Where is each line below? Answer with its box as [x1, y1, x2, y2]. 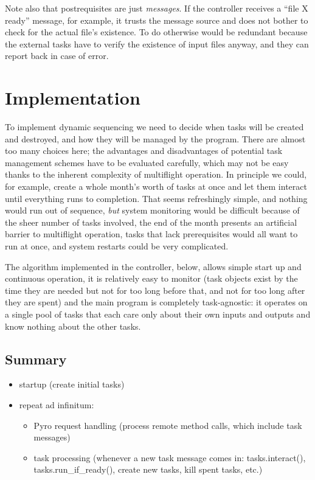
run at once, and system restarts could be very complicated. [5, 240, 229, 252]
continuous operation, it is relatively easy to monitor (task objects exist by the [5, 272, 298, 285]
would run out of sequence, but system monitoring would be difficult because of [5, 204, 300, 217]
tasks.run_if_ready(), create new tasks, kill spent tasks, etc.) [33, 463, 263, 476]
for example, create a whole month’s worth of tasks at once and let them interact [5, 180, 307, 193]
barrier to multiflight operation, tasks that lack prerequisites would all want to [5, 228, 298, 240]
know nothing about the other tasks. [5, 319, 141, 332]
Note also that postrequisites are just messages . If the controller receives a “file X [5, 2, 308, 14]
